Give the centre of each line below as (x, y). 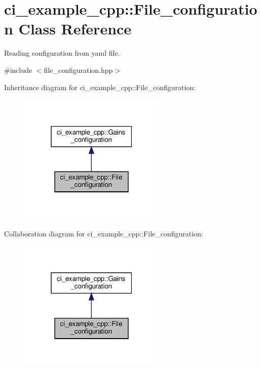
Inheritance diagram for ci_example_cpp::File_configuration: (100, 87)
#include (18, 70)
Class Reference (75, 29)
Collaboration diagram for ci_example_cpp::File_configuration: (104, 233)
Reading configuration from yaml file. (62, 53)
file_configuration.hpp (78, 70)
